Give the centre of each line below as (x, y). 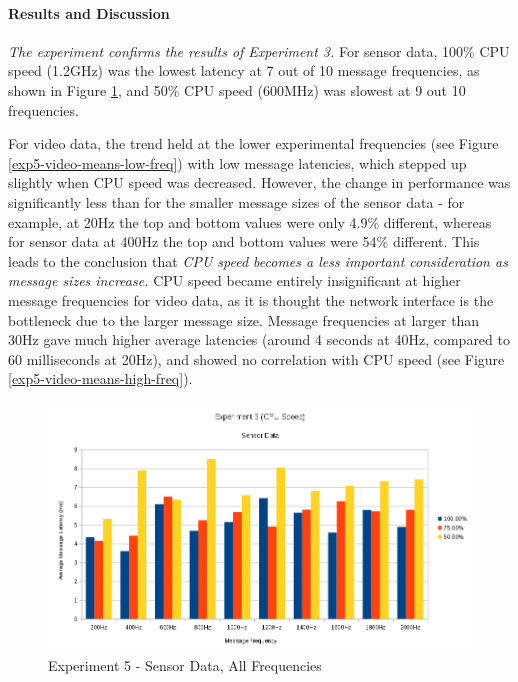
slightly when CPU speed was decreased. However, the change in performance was (259, 182)
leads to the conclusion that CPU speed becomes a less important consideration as (258, 260)
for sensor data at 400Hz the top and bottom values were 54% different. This (244, 241)
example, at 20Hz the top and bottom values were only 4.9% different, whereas (250, 221)
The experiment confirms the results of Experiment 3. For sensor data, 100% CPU (259, 50)
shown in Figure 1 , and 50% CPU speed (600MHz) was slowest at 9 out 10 (237, 89)
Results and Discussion (89, 12)
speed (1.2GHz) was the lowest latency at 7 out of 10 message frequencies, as (244, 70)
